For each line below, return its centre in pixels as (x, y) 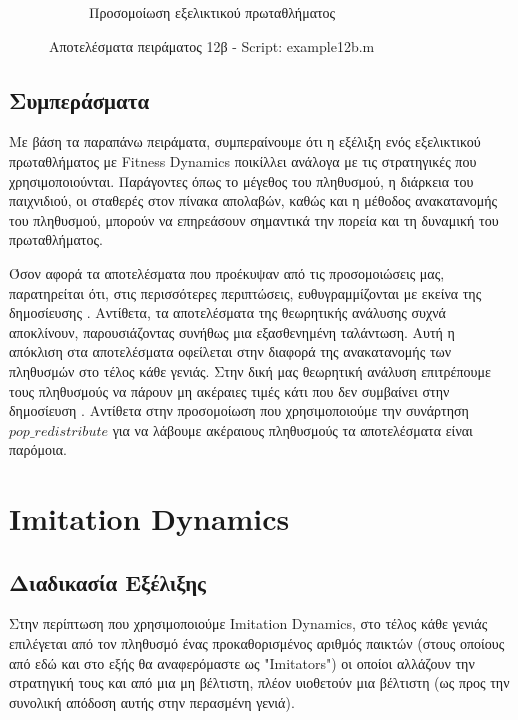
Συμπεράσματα (79, 99)
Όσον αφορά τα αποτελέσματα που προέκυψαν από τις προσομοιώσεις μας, (227, 272)
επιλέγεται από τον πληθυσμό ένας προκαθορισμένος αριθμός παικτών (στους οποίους (257, 643)
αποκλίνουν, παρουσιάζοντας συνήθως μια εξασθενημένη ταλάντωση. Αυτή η (232, 331)
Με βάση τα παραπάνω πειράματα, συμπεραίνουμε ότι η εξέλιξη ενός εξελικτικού (245, 141)
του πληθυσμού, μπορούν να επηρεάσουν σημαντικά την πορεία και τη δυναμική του (254, 219)
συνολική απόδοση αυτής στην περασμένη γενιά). (152, 701)
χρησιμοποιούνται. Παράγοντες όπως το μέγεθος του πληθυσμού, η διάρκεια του (241, 180)
